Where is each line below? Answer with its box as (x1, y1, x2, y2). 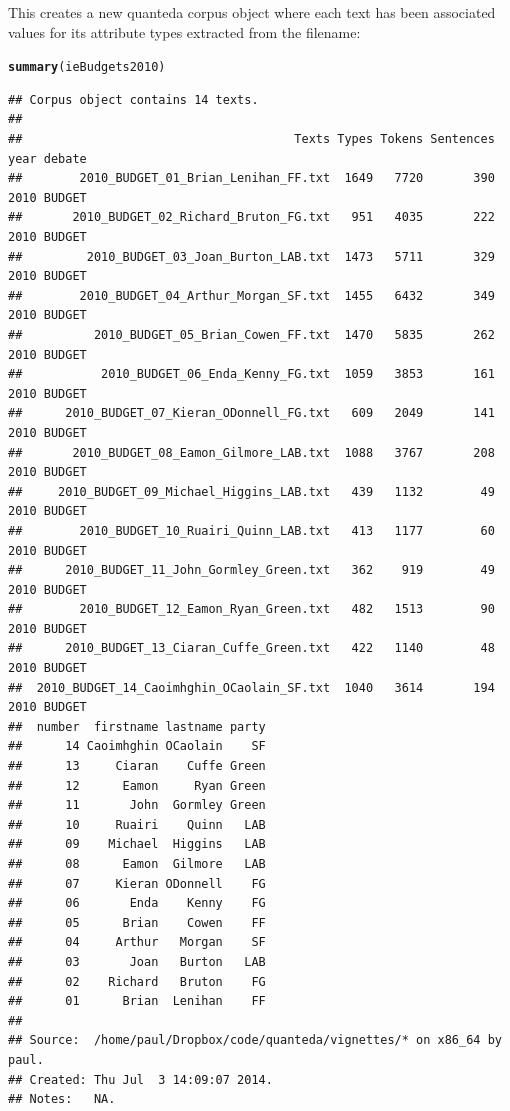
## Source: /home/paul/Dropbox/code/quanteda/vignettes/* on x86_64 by (8, 1033, 502, 1048)
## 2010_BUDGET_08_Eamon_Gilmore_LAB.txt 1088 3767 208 (8, 445, 495, 460)
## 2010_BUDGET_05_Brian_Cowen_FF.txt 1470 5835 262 (8, 327, 495, 342)
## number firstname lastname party (8, 719, 266, 734)
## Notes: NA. (8, 1092, 116, 1107)
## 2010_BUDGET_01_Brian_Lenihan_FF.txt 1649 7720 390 (8, 171, 495, 186)
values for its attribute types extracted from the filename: (8, 21, 361, 42)
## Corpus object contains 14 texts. (8, 92, 259, 107)
